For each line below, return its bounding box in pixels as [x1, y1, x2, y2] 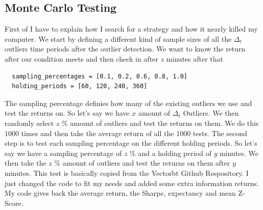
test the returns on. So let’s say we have [5, 108, 130, 118]
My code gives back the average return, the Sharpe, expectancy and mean [5, 188, 236, 198]
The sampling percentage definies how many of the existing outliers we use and [5, 97, 252, 108]
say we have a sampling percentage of [5, 147, 122, 158]
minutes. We [220, 147, 259, 158]
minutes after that [166, 53, 223, 64]
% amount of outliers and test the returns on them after [54, 157, 230, 168]
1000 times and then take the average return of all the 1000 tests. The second [5, 127, 247, 138]
